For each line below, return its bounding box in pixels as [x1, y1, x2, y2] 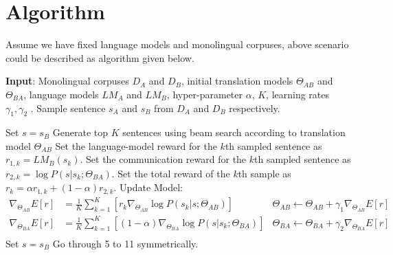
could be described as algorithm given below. [5, 50, 194, 65]
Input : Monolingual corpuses [5, 74, 129, 88]
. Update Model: [113, 180, 183, 195]
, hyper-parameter [166, 87, 243, 101]
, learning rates [266, 87, 330, 101]
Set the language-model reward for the [55, 138, 217, 153]
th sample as [238, 166, 291, 180]
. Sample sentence [30, 100, 106, 115]
